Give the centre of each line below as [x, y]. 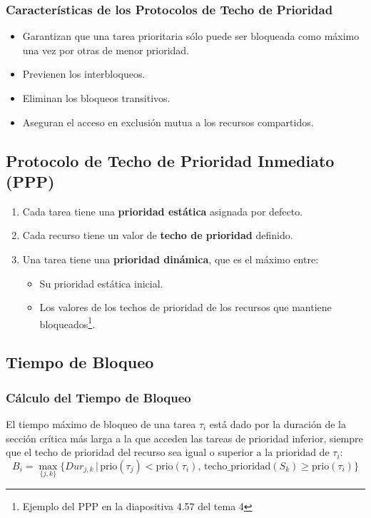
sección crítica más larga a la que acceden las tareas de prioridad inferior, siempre [184, 438]
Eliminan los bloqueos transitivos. [96, 98]
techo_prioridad [237, 466]
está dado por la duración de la [278, 424]
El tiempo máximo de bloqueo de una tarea [101, 424]
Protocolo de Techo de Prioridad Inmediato [170, 160]
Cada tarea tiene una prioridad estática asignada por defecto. [163, 211]
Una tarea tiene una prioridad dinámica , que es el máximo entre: [171, 259]
